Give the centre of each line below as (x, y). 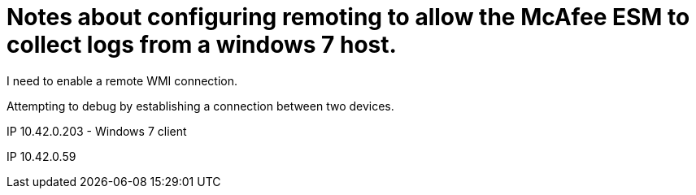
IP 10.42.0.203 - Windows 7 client (97, 131)
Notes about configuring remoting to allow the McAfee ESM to (348, 17)
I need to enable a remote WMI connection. (122, 80)
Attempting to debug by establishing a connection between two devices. (200, 106)
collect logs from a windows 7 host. (202, 45)
